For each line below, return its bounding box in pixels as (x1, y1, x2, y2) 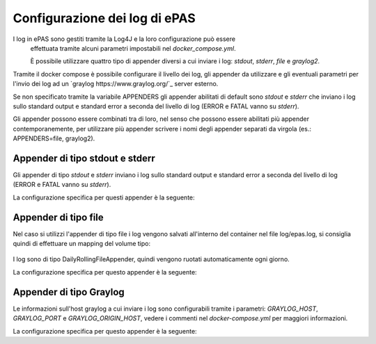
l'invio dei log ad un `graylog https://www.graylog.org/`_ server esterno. (13, 80, 219, 88)
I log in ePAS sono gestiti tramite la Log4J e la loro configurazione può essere (13, 35, 236, 43)
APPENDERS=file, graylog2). (13, 134, 95, 142)
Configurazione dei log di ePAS (13, 10, 196, 26)
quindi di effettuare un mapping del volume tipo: (13, 240, 151, 248)
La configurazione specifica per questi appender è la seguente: (13, 193, 195, 202)
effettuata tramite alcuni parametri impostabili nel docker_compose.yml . (30, 44, 236, 52)
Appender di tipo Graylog (13, 286, 125, 298)
